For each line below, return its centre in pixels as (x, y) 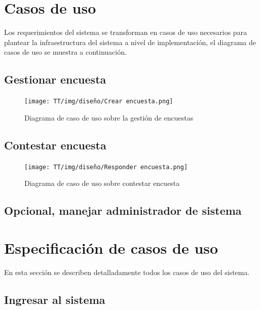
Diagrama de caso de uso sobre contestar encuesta (102, 183)
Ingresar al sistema (55, 299)
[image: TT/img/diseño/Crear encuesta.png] (99, 102)
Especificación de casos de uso (111, 247)
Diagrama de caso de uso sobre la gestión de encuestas (109, 117)
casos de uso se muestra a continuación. (65, 52)
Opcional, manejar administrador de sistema (123, 210)
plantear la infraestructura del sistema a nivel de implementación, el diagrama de (130, 42)
